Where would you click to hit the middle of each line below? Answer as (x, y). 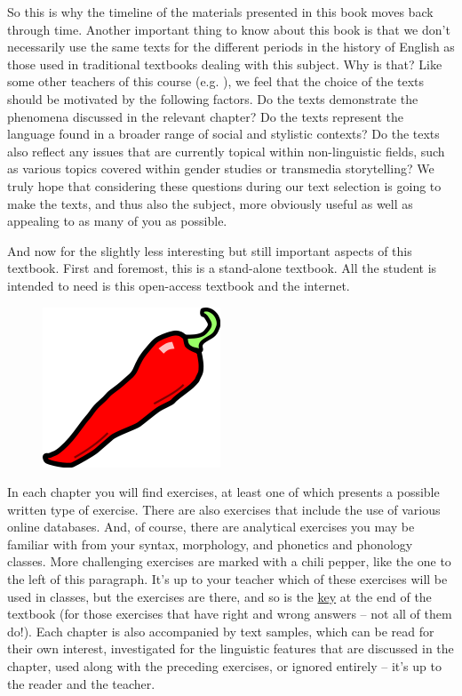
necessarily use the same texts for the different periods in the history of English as (231, 47)
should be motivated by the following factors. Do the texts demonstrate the (213, 98)
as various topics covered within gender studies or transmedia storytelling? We (221, 168)
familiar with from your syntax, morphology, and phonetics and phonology (210, 544)
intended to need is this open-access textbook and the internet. (179, 285)
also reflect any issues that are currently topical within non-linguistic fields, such (226, 151)
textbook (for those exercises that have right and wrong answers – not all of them (230, 614)
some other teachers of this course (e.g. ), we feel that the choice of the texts (216, 81)
